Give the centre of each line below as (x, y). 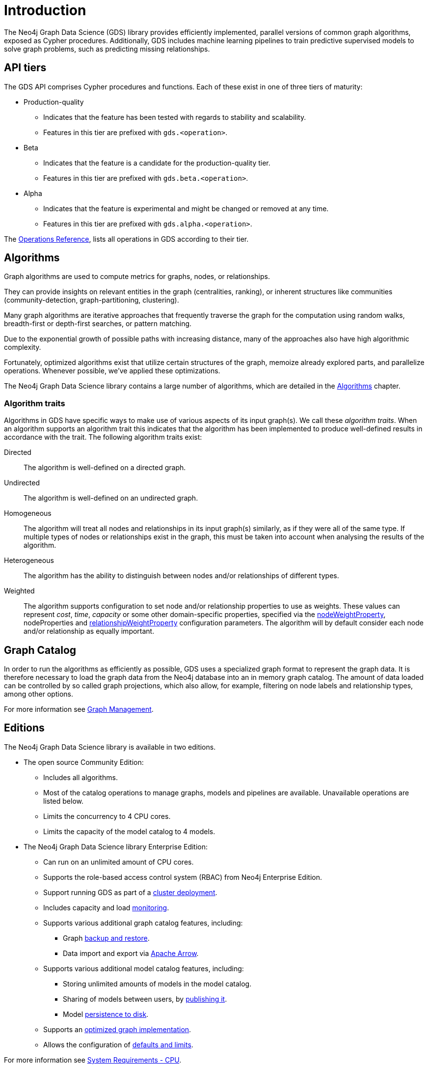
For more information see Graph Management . (79, 709)
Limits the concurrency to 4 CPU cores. (107, 816)
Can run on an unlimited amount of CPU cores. (119, 862)
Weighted (19, 591)
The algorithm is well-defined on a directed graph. (105, 468)
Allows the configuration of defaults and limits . (118, 1044)
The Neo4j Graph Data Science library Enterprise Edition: (116, 846)
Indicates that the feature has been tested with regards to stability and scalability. (175, 117)
